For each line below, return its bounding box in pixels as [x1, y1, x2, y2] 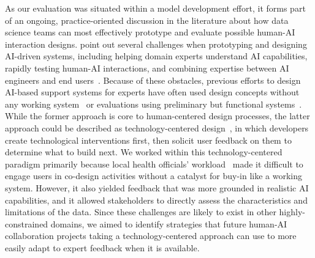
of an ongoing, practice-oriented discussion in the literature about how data [5, 13, 289, 26]
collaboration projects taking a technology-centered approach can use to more [5, 229, 297, 242]
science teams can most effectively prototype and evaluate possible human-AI [5, 26, 295, 39]
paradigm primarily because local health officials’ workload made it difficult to [5, 157, 303, 170]
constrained [5, 217, 48, 230]
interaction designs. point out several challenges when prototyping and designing [5, 37, 307, 50]
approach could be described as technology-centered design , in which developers [5, 121, 309, 134]
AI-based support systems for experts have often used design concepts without [5, 86, 300, 98]
